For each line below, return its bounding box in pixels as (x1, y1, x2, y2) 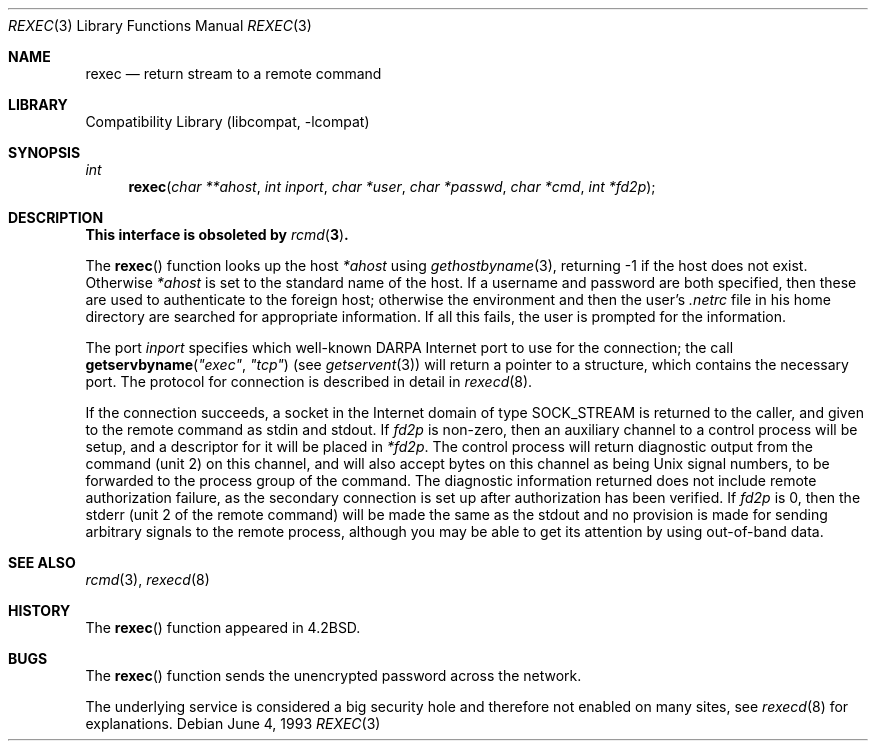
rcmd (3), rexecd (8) (85, 571, 210, 588)
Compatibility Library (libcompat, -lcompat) (85, 113, 370, 130)
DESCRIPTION (8, 209, 104, 226)
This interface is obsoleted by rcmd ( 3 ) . (85, 226, 349, 243)
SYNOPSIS (8, 144, 81, 161)
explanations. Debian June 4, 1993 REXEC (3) (85, 715, 381, 732)
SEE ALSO (8, 554, 76, 571)
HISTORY (8, 602, 71, 619)
